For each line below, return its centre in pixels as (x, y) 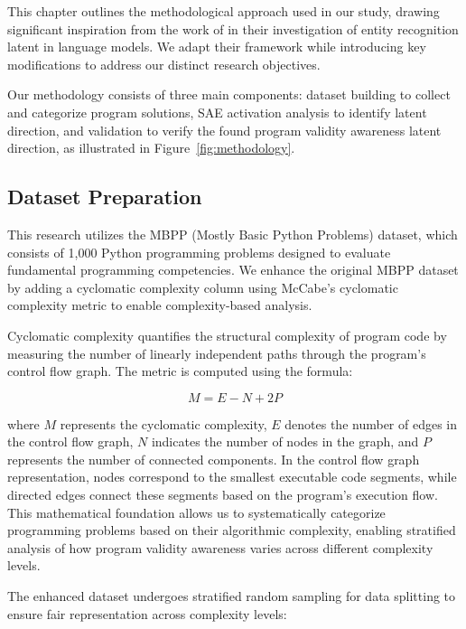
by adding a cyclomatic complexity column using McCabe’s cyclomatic (203, 287)
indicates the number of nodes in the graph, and (285, 441)
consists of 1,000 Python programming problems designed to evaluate (199, 252)
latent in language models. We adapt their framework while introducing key (217, 47)
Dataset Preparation (105, 197)
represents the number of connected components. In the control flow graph (214, 459)
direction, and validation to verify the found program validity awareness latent (224, 130)
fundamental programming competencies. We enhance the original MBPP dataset (233, 270)
